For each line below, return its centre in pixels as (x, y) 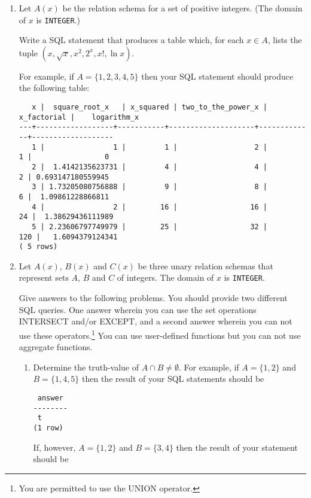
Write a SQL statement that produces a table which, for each (131, 40)
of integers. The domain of (165, 277)
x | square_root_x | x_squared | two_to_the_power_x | (150, 107)
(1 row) (48, 428)
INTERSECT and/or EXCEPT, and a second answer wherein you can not (155, 321)
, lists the (285, 40)
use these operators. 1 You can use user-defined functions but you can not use (160, 334)
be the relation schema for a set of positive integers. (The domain (182, 8)
